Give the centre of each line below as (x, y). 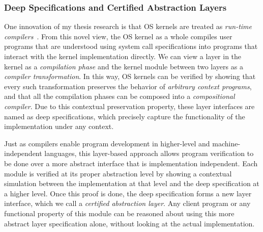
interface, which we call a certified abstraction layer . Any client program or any (127, 203)
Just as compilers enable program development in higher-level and (107, 143)
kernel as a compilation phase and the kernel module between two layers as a (124, 66)
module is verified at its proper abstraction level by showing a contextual (118, 173)
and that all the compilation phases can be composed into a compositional (120, 96)
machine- (226, 143)
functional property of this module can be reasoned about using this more (119, 213)
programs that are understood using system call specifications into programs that (131, 46)
